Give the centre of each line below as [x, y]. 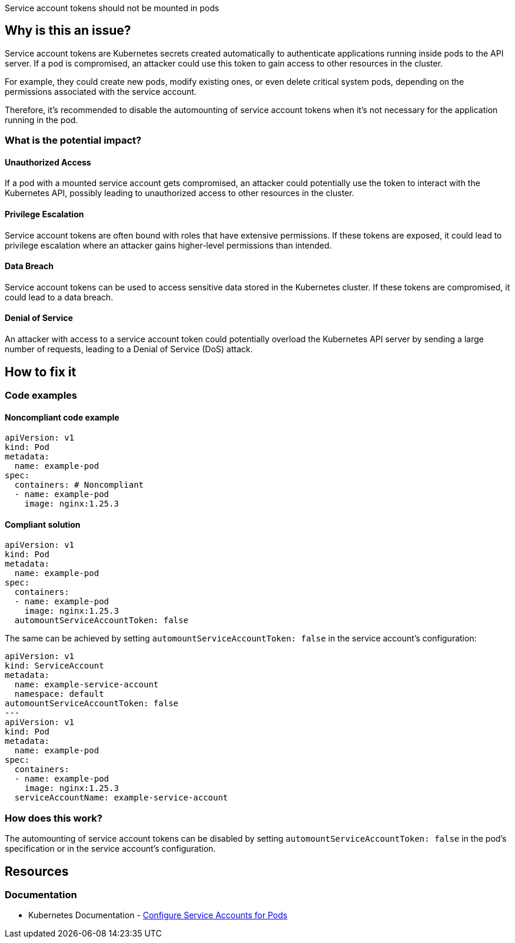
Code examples [41, 395]
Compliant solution [43, 524]
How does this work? [54, 818]
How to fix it [41, 372]
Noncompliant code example [62, 417]
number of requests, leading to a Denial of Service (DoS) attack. [129, 349]
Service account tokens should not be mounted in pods [112, 8]
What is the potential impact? [73, 140]
